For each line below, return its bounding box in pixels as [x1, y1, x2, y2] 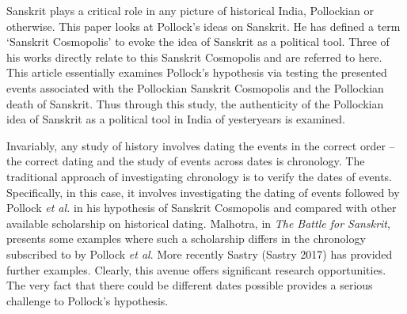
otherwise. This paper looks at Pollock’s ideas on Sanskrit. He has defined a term [6, 17, 401, 34]
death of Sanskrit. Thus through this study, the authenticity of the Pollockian [6, 95, 384, 112]
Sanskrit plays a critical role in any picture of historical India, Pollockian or [6, 2, 374, 18]
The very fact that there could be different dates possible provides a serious [6, 277, 373, 293]
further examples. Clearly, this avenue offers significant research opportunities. [6, 261, 386, 278]
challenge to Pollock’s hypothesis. [6, 292, 169, 308]
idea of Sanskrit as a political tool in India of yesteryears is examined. [6, 111, 345, 127]
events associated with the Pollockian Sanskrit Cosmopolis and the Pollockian [6, 79, 384, 96]
